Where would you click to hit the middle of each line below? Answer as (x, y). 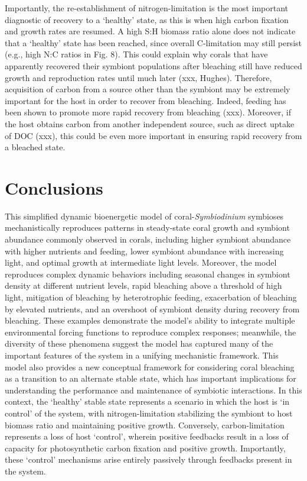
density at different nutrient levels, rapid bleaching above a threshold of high (143, 285)
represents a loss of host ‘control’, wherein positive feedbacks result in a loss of (147, 436)
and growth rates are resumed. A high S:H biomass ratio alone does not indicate (150, 31)
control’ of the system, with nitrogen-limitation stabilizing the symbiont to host (149, 413)
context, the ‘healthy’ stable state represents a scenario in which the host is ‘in (147, 401)
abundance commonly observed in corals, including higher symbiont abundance (148, 239)
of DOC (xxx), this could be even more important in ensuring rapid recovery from (153, 135)
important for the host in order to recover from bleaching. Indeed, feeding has (146, 100)
